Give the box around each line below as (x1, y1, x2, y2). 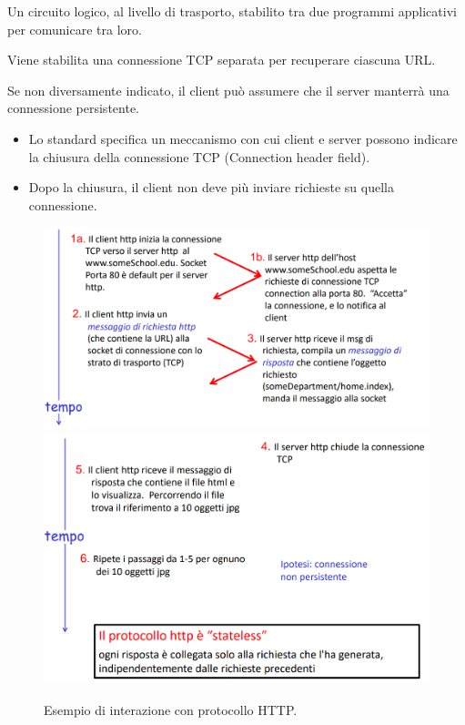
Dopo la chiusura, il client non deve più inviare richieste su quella (28, 178, 394, 197)
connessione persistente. (7, 98, 139, 117)
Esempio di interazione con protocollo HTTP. (44, 700, 298, 719)
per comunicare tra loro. (7, 19, 142, 38)
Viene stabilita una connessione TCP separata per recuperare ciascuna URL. (7, 50, 436, 69)
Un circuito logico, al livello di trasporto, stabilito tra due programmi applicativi (7, 2, 457, 20)
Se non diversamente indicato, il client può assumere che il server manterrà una (7, 80, 450, 99)
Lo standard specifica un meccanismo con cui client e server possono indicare (28, 128, 458, 148)
